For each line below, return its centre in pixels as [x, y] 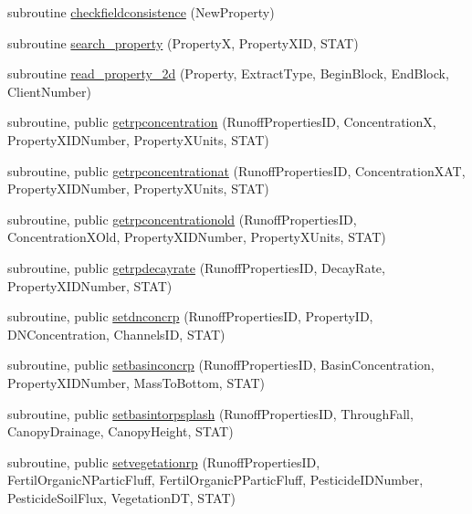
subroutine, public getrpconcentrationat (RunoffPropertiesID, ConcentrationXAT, [236, 170]
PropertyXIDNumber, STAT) [90, 285]
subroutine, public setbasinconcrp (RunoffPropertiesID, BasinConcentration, [221, 365]
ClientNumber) [49, 91]
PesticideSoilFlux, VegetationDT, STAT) [121, 497]
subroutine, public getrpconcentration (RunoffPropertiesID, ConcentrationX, [222, 122]
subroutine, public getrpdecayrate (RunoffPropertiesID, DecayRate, [196, 267]
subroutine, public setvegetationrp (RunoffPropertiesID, [164, 462]
